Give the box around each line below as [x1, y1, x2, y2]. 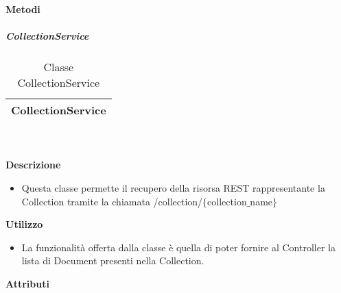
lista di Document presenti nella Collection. [21, 253, 204, 268]
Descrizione [5, 157, 61, 172]
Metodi [5, 2, 40, 16]
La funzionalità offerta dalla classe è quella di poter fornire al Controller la [21, 240, 336, 254]
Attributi [5, 276, 49, 290]
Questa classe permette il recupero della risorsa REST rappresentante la [21, 180, 325, 194]
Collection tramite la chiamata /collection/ [21, 194, 203, 208]
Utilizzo [5, 217, 43, 231]
